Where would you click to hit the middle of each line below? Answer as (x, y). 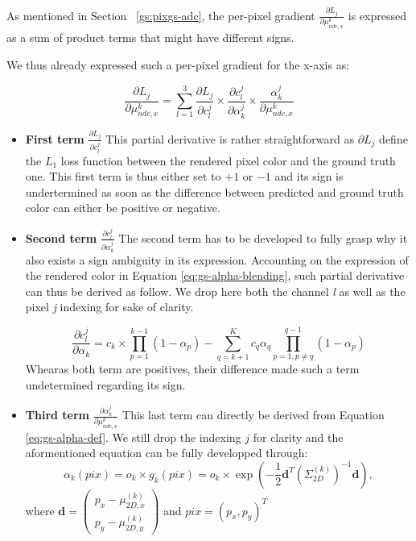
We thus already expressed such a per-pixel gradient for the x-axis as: (178, 64)
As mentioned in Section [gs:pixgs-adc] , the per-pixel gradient (161, 15)
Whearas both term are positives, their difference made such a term (192, 369)
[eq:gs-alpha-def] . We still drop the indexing (133, 437)
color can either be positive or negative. (123, 208)
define (393, 138)
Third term (58, 415)
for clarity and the (298, 437)
